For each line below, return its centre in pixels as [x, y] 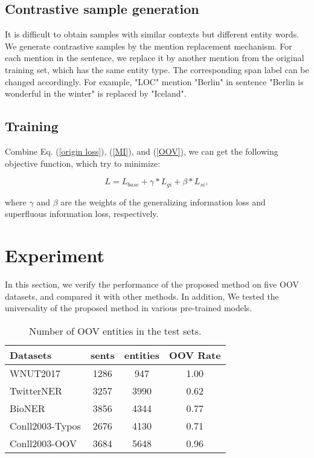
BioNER [27, 408]
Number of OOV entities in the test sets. [115, 331]
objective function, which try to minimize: [83, 163]
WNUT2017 [35, 373]
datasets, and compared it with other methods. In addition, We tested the [142, 296]
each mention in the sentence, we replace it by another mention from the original [155, 58]
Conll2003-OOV [43, 443]
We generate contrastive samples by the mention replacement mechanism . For [149, 46]
